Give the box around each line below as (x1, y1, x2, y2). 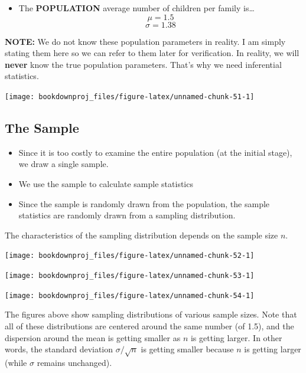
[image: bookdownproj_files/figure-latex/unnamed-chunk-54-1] (5, 291, 255, 300)
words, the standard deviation (5, 343, 113, 355)
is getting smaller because (141, 343, 234, 355)
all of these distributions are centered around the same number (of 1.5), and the (5, 319, 294, 332)
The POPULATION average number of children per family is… (18, 2, 255, 14)
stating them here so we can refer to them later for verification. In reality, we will (5, 47, 300, 59)
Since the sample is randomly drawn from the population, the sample (18, 197, 270, 210)
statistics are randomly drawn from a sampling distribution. (18, 209, 236, 221)
